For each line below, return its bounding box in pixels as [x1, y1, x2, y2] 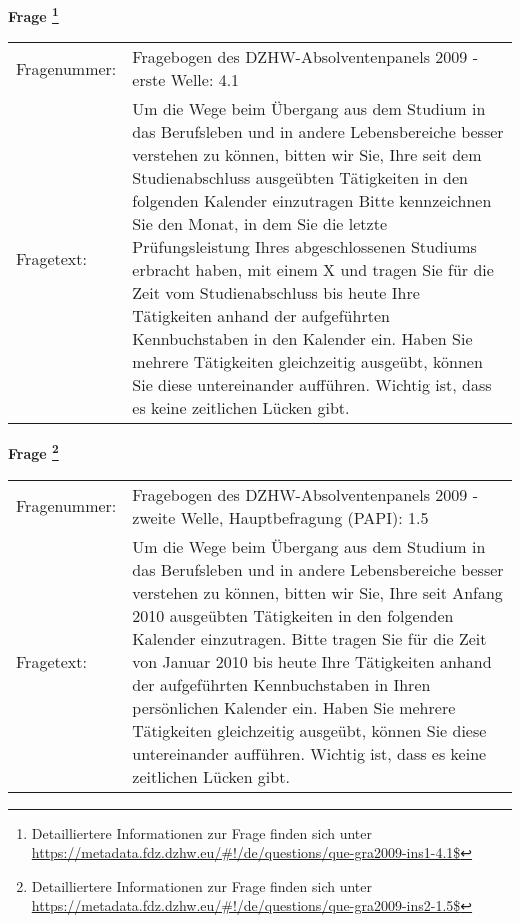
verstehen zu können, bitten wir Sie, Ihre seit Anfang [132, 580, 503, 604]
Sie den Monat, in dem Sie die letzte [132, 212, 387, 236]
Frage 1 [8, 3, 59, 26]
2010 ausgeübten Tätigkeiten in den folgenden [132, 603, 454, 627]
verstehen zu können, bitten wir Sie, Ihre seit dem [132, 143, 482, 167]
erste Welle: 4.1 [132, 68, 240, 92]
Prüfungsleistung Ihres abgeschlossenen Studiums [132, 235, 477, 259]
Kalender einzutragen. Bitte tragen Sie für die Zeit [132, 626, 487, 650]
